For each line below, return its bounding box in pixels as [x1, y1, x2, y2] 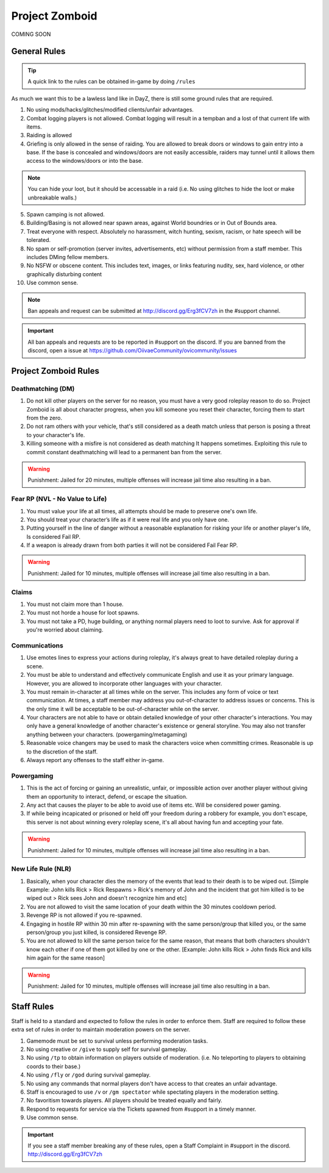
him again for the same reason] [26, 954, 105, 961]
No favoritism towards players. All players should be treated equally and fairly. [26, 1097, 222, 1104]
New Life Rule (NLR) [11, 865, 72, 873]
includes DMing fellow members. [26, 253, 109, 260]
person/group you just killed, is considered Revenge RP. [26, 929, 167, 936]
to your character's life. [26, 431, 85, 438]
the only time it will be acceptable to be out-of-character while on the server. [26, 705, 219, 713]
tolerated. [26, 237, 51, 244]
